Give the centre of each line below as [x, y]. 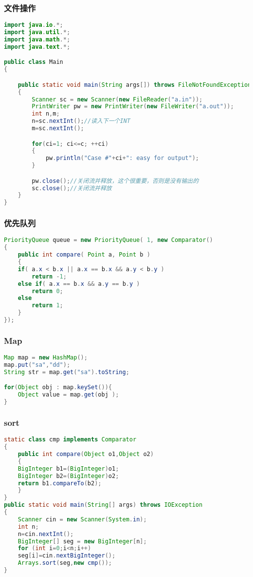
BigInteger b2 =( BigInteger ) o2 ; [68, 476]
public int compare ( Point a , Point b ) [84, 255]
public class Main [34, 62]
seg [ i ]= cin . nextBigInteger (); [67, 556]
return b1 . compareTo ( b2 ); [60, 483]
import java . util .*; [37, 32]
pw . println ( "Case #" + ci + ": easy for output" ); [122, 158]
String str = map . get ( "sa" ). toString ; [67, 372]
